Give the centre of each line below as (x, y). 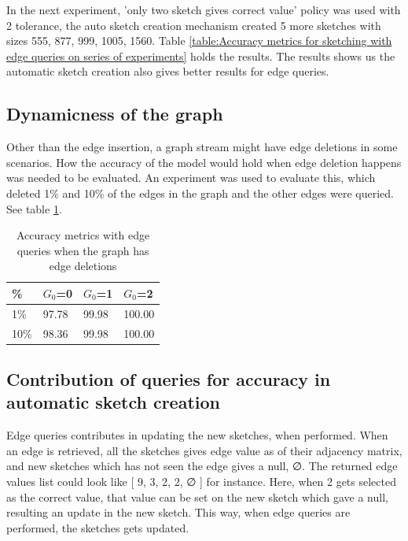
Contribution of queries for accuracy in (169, 379)
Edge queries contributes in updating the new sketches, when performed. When (197, 435)
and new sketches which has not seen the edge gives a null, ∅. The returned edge (202, 466)
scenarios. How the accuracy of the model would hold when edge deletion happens (204, 162)
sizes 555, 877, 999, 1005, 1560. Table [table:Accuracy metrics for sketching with (199, 41)
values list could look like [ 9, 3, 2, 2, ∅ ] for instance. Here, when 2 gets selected (201, 482)
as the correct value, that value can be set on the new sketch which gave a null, (197, 497)
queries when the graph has (83, 250)
